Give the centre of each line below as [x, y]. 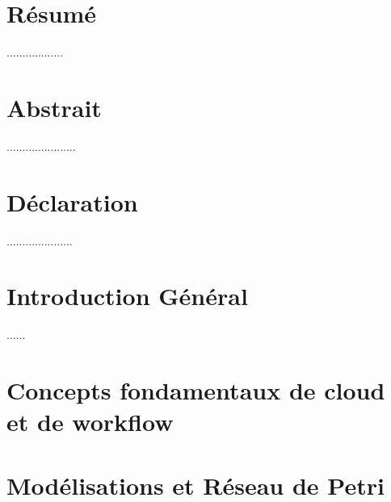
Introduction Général [127, 296]
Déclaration [72, 201]
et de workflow [90, 422]
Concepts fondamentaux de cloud [196, 390]
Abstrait [54, 107]
